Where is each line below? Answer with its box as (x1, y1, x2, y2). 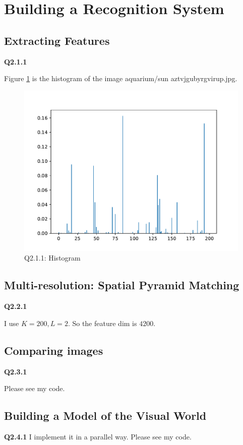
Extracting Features (4, 32, 110, 48)
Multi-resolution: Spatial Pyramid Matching (4, 277, 239, 293)
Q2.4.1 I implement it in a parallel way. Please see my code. (4, 431, 192, 441)
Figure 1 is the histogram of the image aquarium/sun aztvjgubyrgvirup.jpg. (4, 73, 237, 84)
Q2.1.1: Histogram (24, 252, 81, 263)
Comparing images (4, 342, 103, 358)
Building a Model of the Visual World (4, 408, 207, 423)
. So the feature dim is (68, 317, 137, 328)
